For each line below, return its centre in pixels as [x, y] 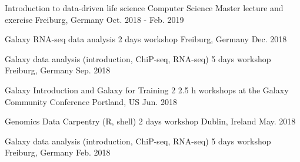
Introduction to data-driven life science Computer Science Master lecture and [144, 8]
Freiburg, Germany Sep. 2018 [58, 70]
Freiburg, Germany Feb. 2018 [58, 152]
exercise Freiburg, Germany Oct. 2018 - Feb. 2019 [94, 19]
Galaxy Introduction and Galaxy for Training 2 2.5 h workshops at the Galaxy [147, 90]
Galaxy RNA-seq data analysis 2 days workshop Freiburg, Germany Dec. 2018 [146, 39]
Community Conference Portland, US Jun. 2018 [91, 101]
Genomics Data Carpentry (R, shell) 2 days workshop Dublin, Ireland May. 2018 [150, 121]
